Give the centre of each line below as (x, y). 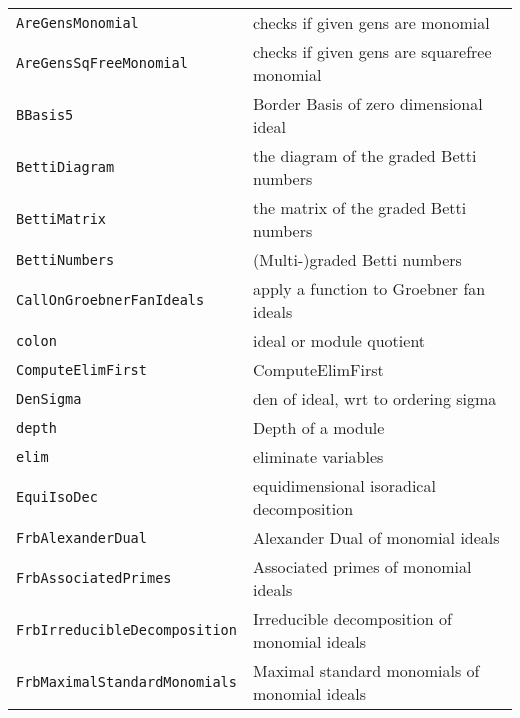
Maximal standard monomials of (366, 670)
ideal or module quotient (339, 340)
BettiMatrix (61, 219)
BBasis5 (45, 115)
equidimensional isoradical (344, 485)
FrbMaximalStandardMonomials (126, 682)
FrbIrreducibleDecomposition (126, 630)
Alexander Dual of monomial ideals (376, 537)
